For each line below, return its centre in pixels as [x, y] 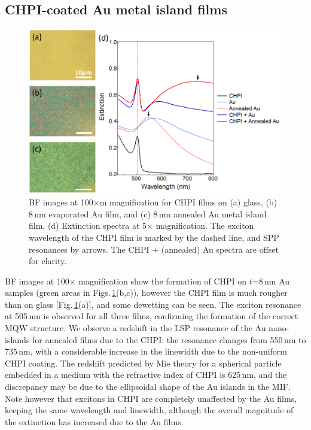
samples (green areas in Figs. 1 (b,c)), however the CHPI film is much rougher [146, 293]
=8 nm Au [271, 281]
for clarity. [48, 261]
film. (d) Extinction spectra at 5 [88, 225]
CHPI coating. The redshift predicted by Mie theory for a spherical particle [143, 363]
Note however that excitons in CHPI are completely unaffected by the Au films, [151, 398]
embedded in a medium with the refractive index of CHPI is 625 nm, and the [146, 375]
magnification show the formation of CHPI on [163, 281]
